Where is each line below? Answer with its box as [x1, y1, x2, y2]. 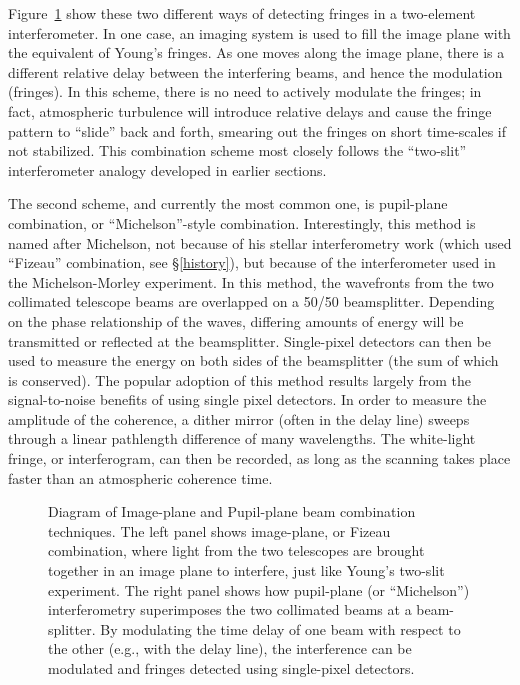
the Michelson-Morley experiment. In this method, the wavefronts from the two [8, 271, 494, 292]
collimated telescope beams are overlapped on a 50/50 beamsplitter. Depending [8, 291, 495, 312]
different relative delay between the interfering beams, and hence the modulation [8, 61, 503, 82]
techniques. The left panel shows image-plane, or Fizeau [48, 520, 391, 541]
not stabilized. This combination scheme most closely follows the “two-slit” [8, 140, 467, 161]
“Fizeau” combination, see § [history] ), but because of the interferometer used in [8, 252, 496, 273]
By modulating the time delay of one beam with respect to [100, 618, 461, 639]
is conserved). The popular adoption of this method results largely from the [8, 369, 471, 390]
